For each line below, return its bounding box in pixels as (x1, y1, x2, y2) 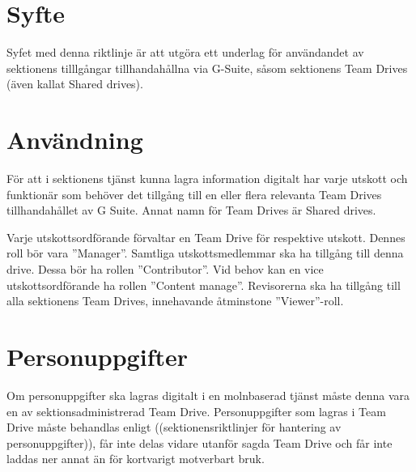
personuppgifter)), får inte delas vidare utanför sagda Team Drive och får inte (6, 434, 393, 451)
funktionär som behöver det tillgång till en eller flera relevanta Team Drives (6, 185, 382, 202)
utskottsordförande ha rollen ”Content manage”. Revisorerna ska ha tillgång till (6, 276, 401, 293)
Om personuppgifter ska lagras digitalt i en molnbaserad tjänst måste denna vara (6, 386, 410, 403)
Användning (6, 123, 143, 156)
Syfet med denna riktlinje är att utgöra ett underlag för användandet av (6, 44, 364, 61)
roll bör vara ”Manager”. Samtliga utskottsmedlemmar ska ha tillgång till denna (6, 245, 404, 262)
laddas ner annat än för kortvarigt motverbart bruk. (6, 450, 265, 467)
